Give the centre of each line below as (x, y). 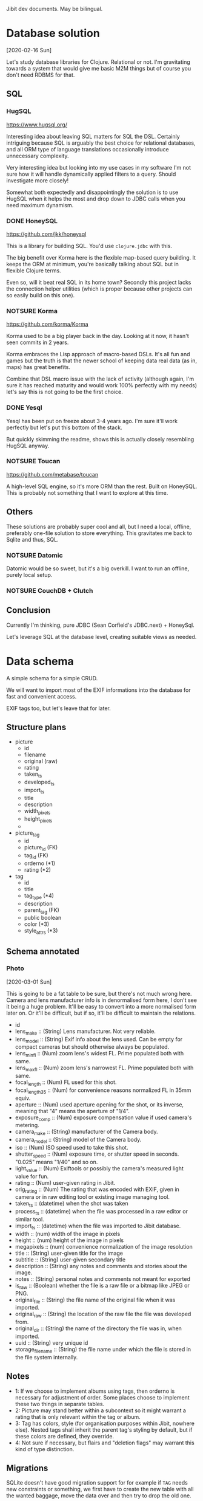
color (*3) (37, 924)
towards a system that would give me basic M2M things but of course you (99, 68)
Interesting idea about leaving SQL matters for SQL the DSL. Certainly (93, 136)
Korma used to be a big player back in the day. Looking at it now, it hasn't (98, 336)
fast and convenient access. (42, 696)
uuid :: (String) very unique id (52, 1343)
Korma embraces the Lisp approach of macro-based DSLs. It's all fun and (98, 354)
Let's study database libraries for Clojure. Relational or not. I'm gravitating (98, 62)
